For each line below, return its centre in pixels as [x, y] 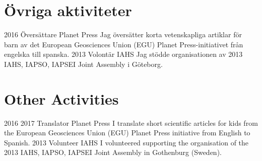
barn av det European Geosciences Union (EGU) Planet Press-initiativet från [124, 44]
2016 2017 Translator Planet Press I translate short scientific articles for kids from [131, 123]
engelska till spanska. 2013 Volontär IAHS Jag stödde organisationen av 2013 [123, 54]
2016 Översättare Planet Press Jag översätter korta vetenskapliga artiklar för [123, 34]
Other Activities [61, 98]
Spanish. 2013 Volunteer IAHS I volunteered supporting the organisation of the [126, 142]
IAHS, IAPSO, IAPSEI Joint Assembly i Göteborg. [83, 64]
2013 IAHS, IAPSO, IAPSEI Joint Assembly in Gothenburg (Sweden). [113, 152]
